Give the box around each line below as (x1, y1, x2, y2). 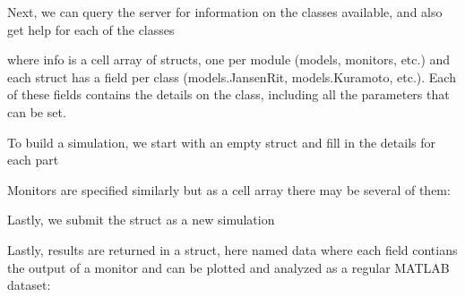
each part (7, 150, 59, 169)
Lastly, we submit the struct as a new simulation (7, 210, 275, 229)
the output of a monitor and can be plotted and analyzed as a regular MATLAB (7, 258, 450, 276)
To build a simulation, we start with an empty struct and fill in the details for (7, 132, 436, 151)
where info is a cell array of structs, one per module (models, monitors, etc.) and (7, 50, 451, 69)
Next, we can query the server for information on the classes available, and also (7, 3, 443, 21)
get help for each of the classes (7, 20, 175, 38)
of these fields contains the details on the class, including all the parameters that (7, 85, 450, 104)
